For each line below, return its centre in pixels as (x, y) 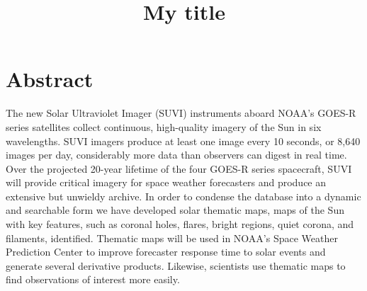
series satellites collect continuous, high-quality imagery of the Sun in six (164, 126)
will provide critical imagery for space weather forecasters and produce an (166, 182)
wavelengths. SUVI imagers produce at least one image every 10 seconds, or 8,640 (183, 141)
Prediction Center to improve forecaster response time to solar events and (166, 252)
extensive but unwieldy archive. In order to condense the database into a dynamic (183, 196)
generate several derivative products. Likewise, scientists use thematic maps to (176, 265)
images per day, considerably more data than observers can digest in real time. (176, 155)
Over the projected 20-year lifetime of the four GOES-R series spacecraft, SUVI (179, 168)
